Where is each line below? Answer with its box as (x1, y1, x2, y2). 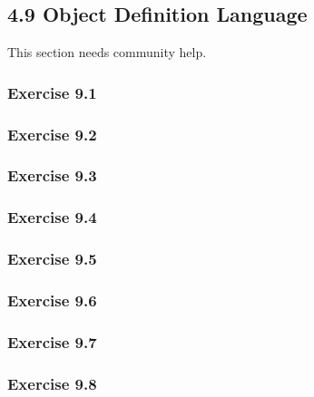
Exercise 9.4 (7, 206, 97, 228)
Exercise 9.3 (7, 164, 97, 187)
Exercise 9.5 (7, 247, 97, 270)
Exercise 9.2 (7, 122, 97, 145)
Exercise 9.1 (7, 81, 97, 103)
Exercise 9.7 (7, 330, 97, 353)
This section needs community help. (7, 43, 207, 62)
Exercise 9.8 (7, 372, 97, 394)
